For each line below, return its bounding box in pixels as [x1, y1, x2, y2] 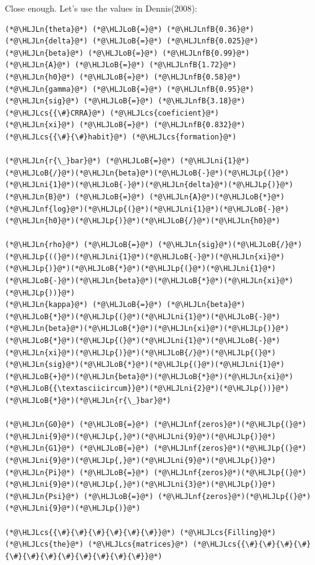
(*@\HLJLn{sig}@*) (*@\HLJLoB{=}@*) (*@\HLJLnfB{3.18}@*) [5, 97, 245, 106]
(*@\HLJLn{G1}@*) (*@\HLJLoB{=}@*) [5, 444, 150, 453]
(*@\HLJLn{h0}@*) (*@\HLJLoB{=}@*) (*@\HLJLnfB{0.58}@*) [5, 72, 241, 81]
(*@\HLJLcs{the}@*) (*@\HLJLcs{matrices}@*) [5, 540, 189, 549]
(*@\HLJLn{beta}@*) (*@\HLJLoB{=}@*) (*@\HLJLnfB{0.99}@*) [5, 48, 250, 57]
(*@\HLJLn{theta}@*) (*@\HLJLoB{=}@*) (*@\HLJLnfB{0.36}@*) [5, 24, 255, 34]
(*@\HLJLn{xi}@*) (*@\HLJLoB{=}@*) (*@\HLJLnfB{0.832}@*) [5, 120, 245, 130]
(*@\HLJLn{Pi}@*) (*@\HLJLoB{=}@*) [5, 468, 150, 477]
